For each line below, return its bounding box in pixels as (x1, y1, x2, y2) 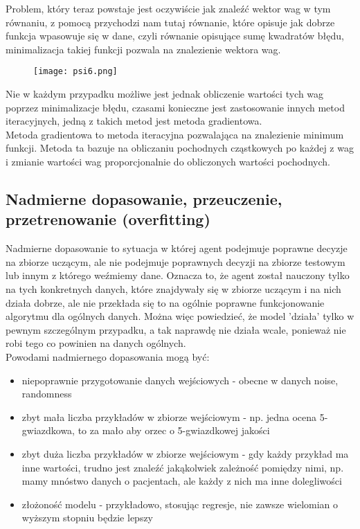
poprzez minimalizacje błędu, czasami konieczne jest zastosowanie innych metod (6, 100, 345, 114)
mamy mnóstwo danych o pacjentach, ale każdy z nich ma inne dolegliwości (21, 474, 342, 488)
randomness (21, 386, 72, 401)
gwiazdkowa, (21, 423, 75, 438)
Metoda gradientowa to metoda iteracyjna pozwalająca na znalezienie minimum (6, 127, 344, 141)
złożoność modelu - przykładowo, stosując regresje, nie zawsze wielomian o (21, 496, 339, 511)
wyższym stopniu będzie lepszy (21, 510, 154, 525)
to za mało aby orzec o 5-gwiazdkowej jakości (78, 423, 270, 438)
